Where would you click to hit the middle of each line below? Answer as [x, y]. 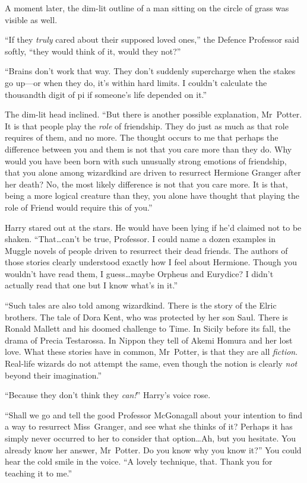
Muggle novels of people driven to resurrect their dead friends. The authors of [146, 250]
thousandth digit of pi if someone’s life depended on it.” [106, 94]
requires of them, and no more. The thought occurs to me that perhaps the [142, 137]
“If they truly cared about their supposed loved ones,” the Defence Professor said [152, 39]
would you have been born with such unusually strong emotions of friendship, [146, 161]
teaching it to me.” [39, 473]
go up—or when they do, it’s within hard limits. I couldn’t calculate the [136, 82]
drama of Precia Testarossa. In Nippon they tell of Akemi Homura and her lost [149, 340]
